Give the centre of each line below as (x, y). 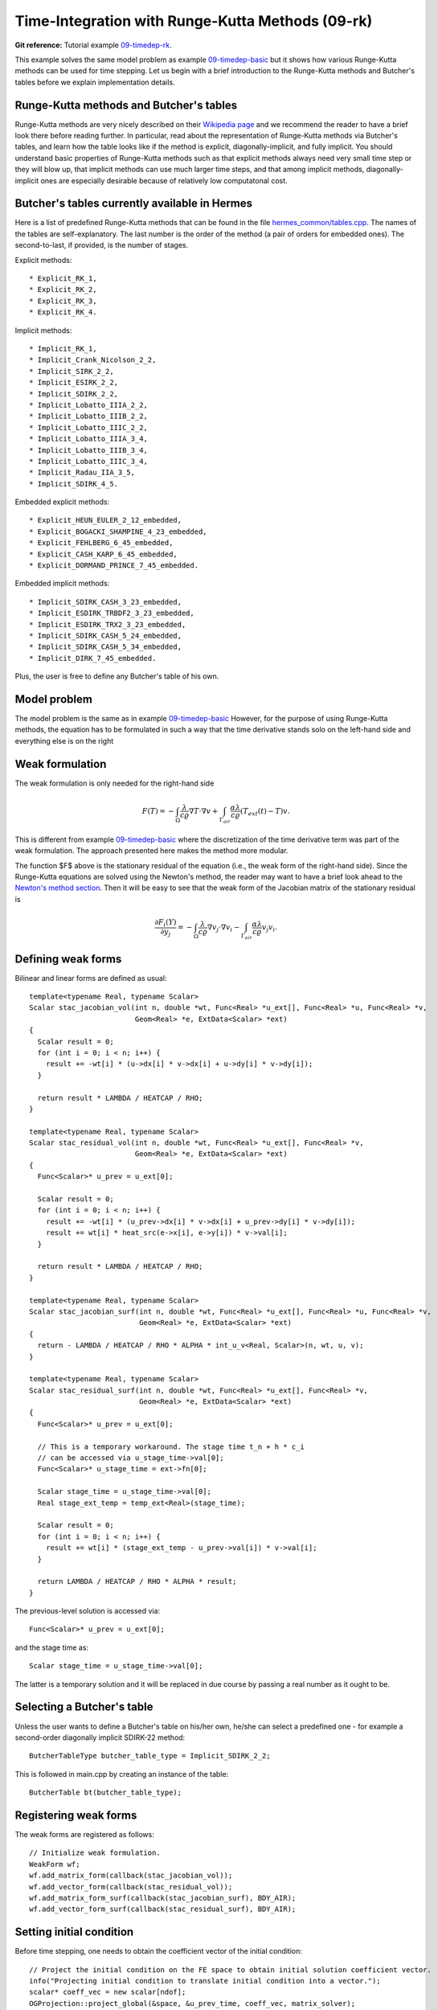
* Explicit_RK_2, (63, 290)
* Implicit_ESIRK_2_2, (74, 383)
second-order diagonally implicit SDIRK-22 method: (100, 1737)
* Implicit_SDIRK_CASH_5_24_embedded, (106, 636)
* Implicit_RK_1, (63, 349)
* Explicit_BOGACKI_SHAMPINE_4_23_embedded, (119, 531)
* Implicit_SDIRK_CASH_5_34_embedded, (106, 647)
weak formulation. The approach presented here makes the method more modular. (151, 851)
